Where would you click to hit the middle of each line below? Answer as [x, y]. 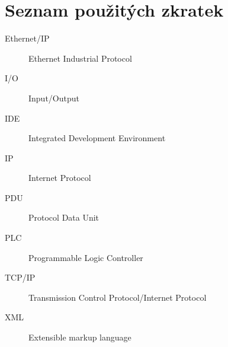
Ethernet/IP [27, 38]
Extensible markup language [80, 337]
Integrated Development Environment [97, 138]
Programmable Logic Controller [86, 257]
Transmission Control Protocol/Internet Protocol [118, 297]
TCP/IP [20, 277]
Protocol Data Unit [64, 217]
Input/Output [54, 98]
